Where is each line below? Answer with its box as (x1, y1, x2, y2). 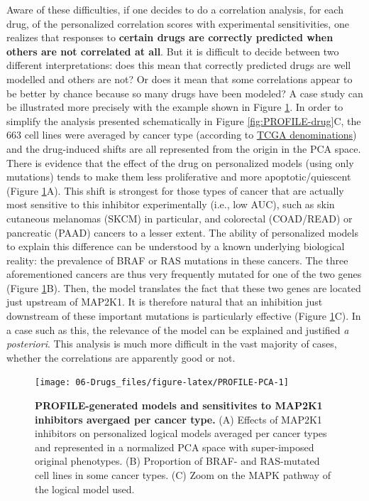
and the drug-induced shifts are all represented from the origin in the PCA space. (6, 141, 361, 156)
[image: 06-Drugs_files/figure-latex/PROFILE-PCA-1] (35, 377, 289, 388)
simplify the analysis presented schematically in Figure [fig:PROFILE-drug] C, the (6, 113, 361, 128)
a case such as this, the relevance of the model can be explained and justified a (6, 322, 349, 337)
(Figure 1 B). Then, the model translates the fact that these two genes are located (6, 280, 361, 295)
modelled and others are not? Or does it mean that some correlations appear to (6, 71, 353, 86)
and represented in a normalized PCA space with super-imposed (35, 439, 314, 454)
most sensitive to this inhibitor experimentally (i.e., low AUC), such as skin (6, 197, 335, 212)
